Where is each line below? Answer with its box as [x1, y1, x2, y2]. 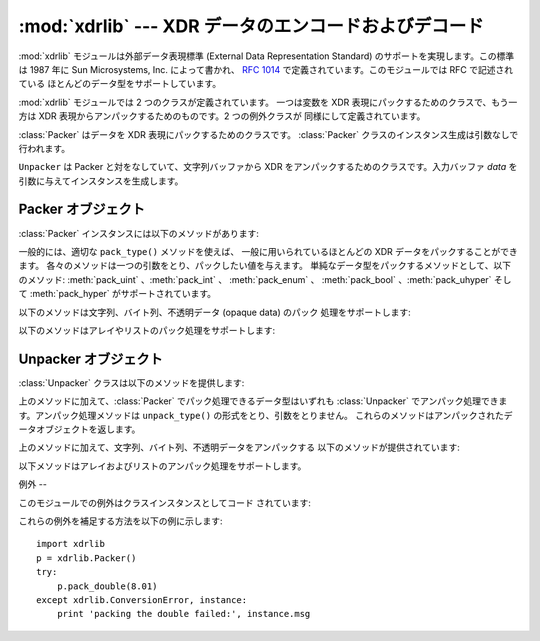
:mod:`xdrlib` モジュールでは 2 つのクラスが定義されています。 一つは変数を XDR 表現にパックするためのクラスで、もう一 [18, 96, 518, 108]
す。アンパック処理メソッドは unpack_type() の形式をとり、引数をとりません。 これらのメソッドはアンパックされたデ [18, 409, 513, 421]
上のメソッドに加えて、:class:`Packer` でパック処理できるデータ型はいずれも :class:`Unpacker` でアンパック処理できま [18, 395, 508, 407]
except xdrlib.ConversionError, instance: [36, 594, 248, 605]
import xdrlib [36, 538, 105, 550]
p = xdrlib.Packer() [36, 552, 137, 564]
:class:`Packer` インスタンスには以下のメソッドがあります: [18, 227, 260, 239]
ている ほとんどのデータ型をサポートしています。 [18, 78, 222, 90]
